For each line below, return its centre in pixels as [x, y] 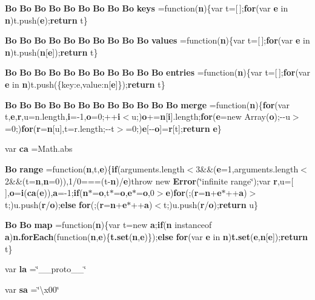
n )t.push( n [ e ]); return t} [51, 52]
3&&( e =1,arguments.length [247, 168]
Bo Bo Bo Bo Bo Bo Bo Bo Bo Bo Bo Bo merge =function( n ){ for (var [147, 104]
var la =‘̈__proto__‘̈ [46, 269]
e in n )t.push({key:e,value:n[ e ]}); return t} [85, 84]
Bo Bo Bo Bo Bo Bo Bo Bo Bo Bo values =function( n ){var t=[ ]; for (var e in [157, 40]
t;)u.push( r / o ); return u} [211, 204]
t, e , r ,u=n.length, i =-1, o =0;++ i [63, 116]
